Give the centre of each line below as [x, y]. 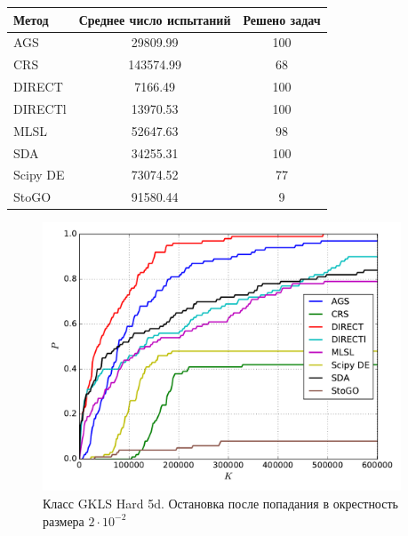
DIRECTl [40, 108]
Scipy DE [39, 175]
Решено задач [282, 19]
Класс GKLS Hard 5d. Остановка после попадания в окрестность [220, 504]
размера [64, 520]
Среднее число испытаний [155, 19]
